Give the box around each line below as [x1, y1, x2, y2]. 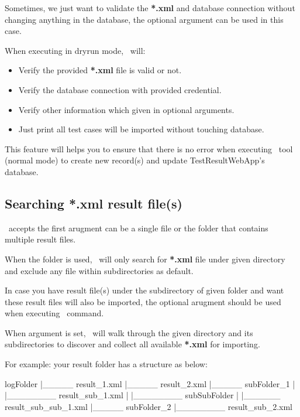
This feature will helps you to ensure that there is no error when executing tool [5, 142, 293, 155]
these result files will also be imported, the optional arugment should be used [5, 295, 281, 307]
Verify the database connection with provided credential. [18, 83, 222, 95]
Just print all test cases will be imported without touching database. [18, 123, 264, 135]
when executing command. [5, 307, 104, 319]
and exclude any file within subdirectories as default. [5, 264, 194, 276]
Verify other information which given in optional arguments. [18, 103, 235, 115]
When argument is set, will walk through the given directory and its [5, 326, 253, 339]
